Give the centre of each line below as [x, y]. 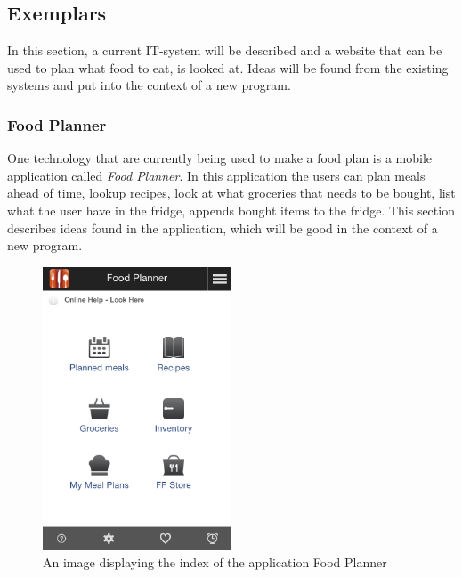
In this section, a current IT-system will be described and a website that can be [225, 50]
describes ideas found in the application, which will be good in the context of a [223, 228]
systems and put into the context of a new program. [149, 85]
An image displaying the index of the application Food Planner [215, 562]
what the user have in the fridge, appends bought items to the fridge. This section [231, 210]
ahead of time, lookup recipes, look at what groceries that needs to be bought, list [231, 193]
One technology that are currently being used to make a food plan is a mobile [220, 158]
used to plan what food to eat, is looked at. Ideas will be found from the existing [228, 67]
